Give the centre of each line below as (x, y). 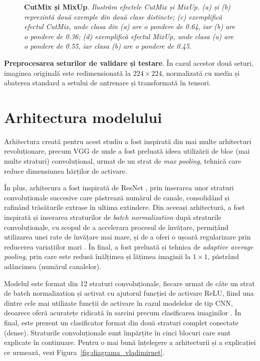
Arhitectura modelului (83, 117)
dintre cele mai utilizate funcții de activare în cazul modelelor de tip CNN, (118, 303)
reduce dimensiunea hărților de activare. (66, 170)
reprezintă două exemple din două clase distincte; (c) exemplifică (123, 16)
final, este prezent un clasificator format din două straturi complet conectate (121, 322)
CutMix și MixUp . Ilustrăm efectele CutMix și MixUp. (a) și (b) (127, 7)
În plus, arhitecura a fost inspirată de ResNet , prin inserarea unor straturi (119, 188)
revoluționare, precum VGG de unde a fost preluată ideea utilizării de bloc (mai (127, 151)
